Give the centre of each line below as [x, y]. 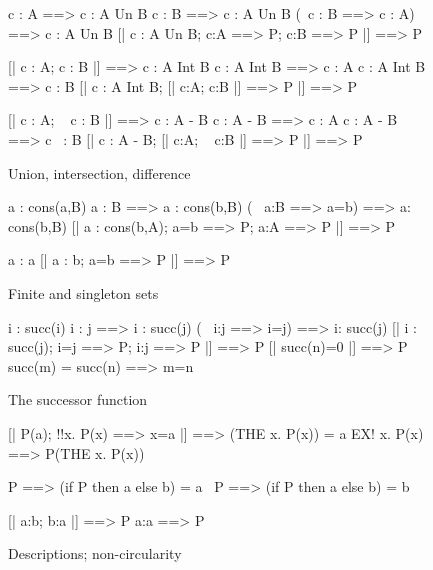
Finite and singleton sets [83, 292]
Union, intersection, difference [99, 172]
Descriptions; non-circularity [95, 553]
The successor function [78, 399]
